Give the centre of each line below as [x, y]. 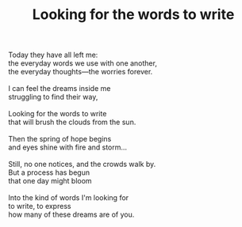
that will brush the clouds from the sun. [72, 122]
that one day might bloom [50, 181]
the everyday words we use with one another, [83, 63]
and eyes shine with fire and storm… [68, 147]
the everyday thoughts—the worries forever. [81, 72]
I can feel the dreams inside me [60, 89]
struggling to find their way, [53, 97]
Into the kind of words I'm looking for [69, 198]
